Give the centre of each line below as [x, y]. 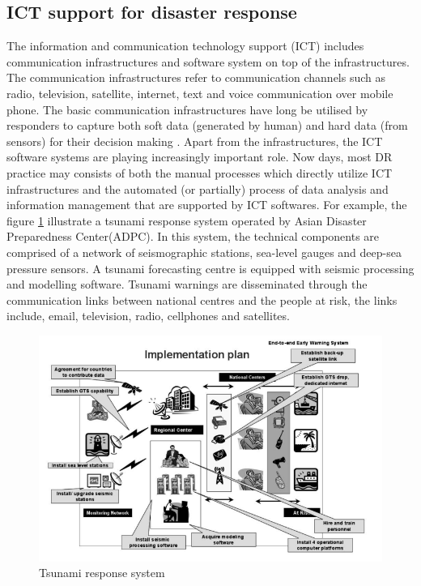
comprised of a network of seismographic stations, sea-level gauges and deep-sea [204, 252]
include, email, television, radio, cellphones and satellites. [148, 316]
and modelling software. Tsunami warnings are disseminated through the [187, 284]
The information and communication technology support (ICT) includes [185, 46]
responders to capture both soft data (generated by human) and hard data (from [207, 125]
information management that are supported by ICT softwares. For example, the [207, 205]
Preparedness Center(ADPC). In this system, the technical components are [193, 236]
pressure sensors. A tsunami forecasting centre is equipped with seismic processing [210, 268]
